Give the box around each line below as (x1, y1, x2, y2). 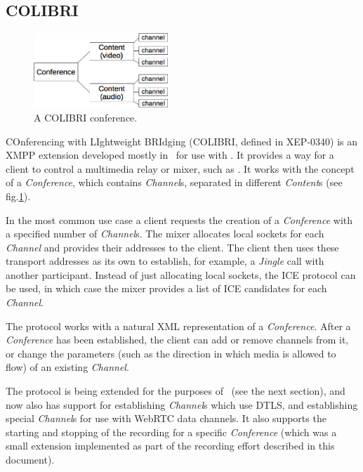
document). (6, 452, 55, 466)
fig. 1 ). (6, 188, 31, 203)
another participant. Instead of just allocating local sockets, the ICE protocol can (6, 267, 356, 282)
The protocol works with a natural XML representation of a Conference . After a (6, 318, 351, 333)
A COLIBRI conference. (34, 110, 138, 124)
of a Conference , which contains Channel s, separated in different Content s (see (6, 175, 343, 190)
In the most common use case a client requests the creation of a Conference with (6, 212, 353, 227)
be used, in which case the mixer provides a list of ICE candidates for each (6, 281, 327, 296)
